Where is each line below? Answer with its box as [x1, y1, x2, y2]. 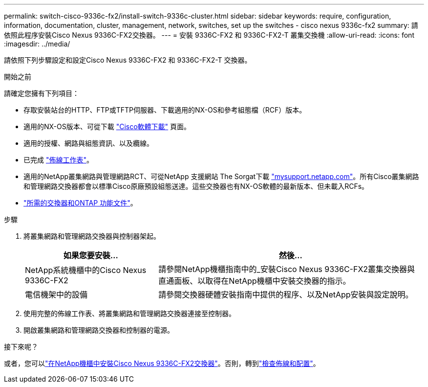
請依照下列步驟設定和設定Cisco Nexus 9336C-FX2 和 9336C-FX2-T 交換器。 [4, 56, 252, 64]
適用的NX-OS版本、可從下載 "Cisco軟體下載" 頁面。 [23, 122, 191, 131]
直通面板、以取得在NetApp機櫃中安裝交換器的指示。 [158, 276, 351, 286]
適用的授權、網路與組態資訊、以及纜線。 [23, 139, 153, 147]
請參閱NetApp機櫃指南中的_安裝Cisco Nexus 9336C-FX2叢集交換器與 [158, 264, 415, 274]
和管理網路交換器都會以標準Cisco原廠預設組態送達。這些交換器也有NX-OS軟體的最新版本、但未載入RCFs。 [23, 182, 369, 190]
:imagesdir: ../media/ [4, 40, 70, 48]
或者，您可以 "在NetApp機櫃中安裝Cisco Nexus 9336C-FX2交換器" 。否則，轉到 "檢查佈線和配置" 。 [4, 359, 320, 367]
